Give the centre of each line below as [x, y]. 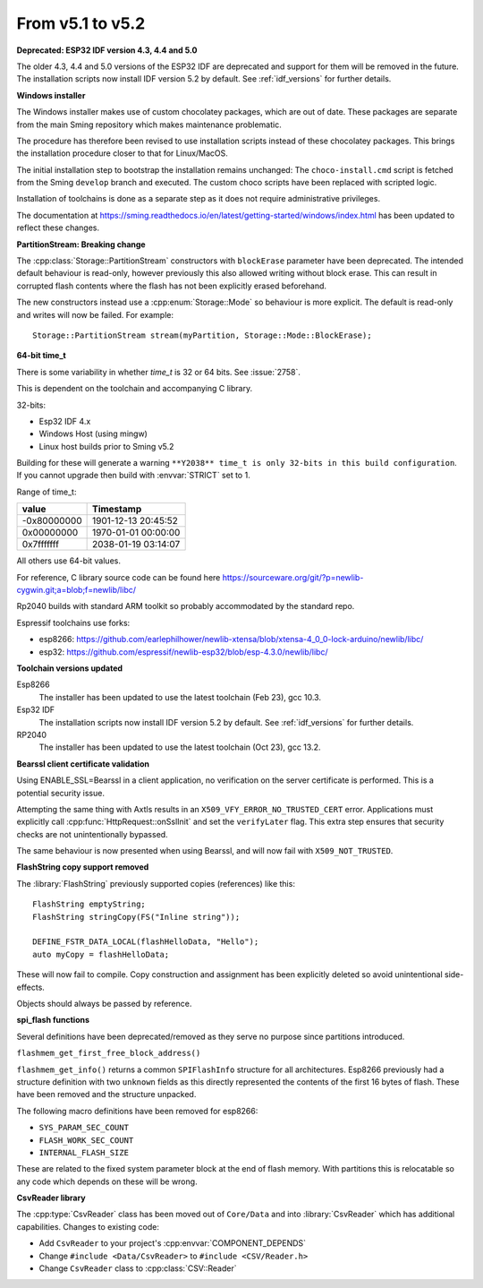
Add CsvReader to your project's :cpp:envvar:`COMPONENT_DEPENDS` [173, 1243]
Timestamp [117, 509]
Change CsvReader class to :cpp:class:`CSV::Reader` [138, 1268]
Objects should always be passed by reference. [104, 1003]
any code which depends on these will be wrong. [107, 1181]
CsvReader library [51, 1198]
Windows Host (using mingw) [93, 434]
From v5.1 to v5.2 [81, 23]
